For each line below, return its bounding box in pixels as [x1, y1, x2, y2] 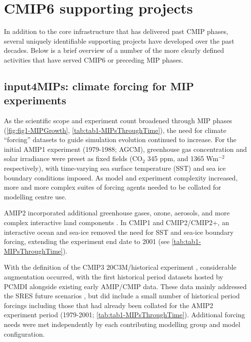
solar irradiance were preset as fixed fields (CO [4, 153, 142, 163]
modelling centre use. [4, 191, 67, 201]
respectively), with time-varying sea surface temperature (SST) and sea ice [4, 163, 226, 173]
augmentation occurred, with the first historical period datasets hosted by [4, 272, 223, 281]
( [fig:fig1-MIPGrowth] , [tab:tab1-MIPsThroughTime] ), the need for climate [4, 125, 226, 135]
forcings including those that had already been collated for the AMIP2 [4, 300, 213, 310]
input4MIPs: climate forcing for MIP [4, 78, 194, 93]
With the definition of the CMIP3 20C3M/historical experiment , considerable [4, 262, 236, 272]
